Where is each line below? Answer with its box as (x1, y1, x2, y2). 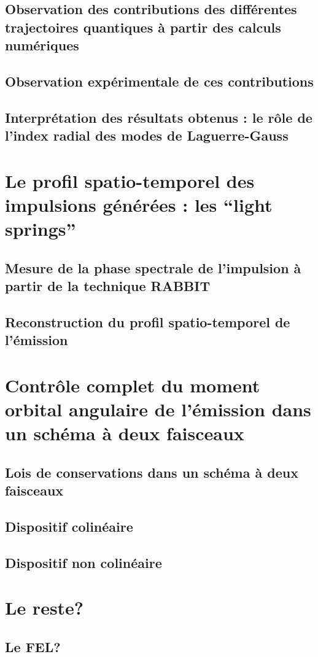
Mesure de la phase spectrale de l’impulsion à (5, 258, 301, 277)
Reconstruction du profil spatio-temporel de (5, 312, 290, 331)
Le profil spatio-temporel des (5, 168, 255, 193)
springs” (5, 216, 76, 241)
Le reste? (5, 595, 84, 620)
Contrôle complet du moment (5, 372, 260, 397)
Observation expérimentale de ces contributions (5, 71, 314, 90)
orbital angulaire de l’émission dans (5, 396, 311, 421)
